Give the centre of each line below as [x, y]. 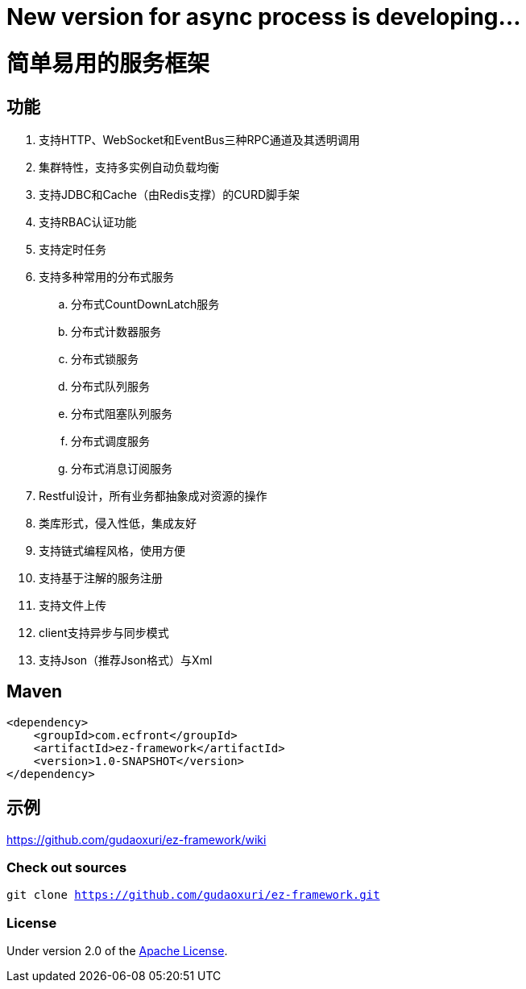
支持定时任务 [72, 249]
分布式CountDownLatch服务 [145, 304]
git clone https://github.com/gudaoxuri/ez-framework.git [193, 895]
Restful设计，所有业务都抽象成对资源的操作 [153, 495]
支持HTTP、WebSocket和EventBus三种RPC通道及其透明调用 [199, 139]
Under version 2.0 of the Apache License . [117, 951]
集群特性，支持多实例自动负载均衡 [129, 167]
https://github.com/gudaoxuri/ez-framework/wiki [137, 839]
